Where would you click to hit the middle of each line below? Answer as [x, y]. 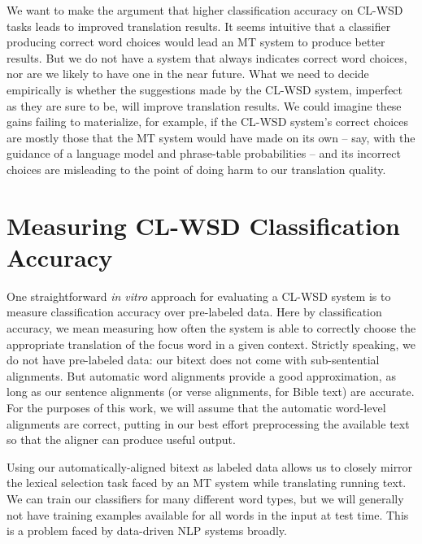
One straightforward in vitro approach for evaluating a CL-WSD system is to [199, 296]
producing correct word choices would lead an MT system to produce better [196, 42]
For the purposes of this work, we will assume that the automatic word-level [196, 407]
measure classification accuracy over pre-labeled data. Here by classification [194, 312]
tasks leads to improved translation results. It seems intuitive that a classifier [199, 26]
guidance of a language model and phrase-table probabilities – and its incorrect [204, 153]
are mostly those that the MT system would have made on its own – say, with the [211, 137]
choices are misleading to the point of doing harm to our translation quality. [196, 169]
